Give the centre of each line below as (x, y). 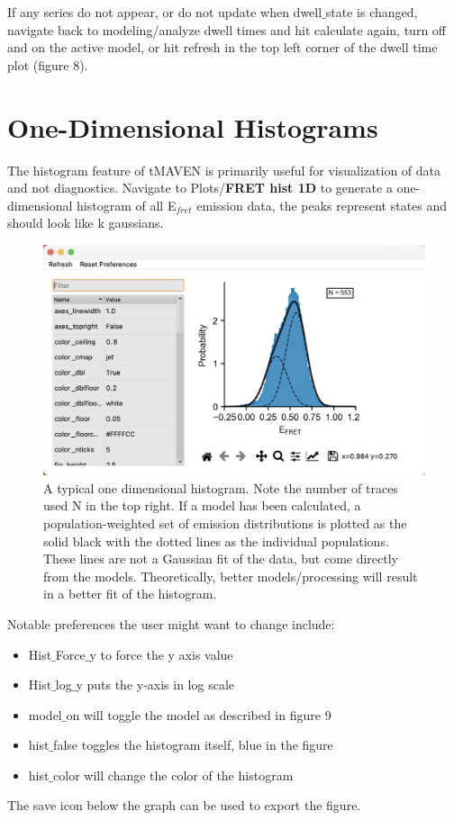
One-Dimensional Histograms (193, 126)
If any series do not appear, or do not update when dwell (165, 12)
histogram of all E (127, 205)
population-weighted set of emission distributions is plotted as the (225, 523)
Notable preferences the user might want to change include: (171, 623)
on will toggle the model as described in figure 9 (199, 714)
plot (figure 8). (48, 64)
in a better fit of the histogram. (130, 594)
